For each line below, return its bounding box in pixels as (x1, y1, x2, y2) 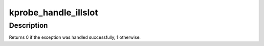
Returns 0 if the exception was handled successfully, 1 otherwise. (9, 34, 141, 40)
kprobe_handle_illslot (9, 7, 98, 18)
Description (9, 21, 48, 30)
